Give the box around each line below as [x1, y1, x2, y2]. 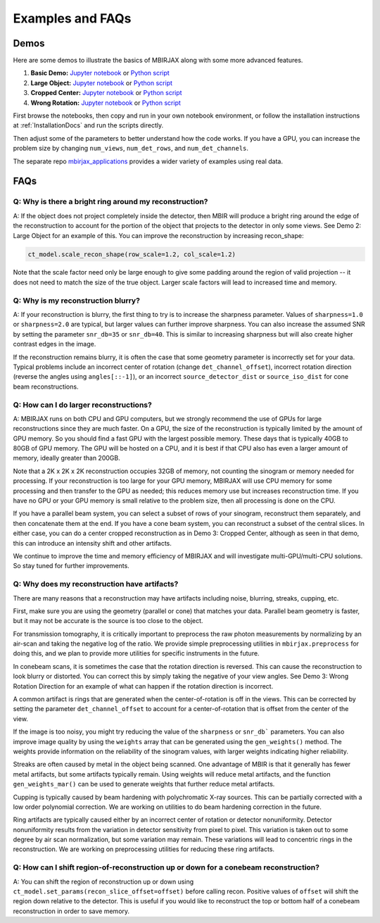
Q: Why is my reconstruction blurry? [13, 296, 141, 306]
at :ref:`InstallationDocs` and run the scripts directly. [13, 121, 164, 130]
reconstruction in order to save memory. [13, 907, 130, 915]
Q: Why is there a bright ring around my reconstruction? [13, 197, 208, 207]
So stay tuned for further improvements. [13, 562, 129, 570]
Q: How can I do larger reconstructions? [13, 400, 153, 410]
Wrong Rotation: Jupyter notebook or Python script [30, 99, 181, 107]
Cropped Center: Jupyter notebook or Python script [30, 89, 182, 97]
